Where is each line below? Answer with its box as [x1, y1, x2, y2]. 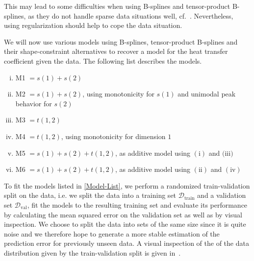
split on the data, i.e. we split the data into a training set [4, 190, 177, 200]
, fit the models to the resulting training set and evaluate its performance [27, 199, 248, 210]
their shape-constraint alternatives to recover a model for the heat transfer [4, 46, 228, 56]
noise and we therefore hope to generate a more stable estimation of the [4, 228, 220, 238]
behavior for [15, 98, 52, 108]
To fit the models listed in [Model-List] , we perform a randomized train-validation [4, 180, 250, 190]
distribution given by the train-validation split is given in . [4, 247, 181, 258]
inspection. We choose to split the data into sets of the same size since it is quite [4, 219, 246, 229]
